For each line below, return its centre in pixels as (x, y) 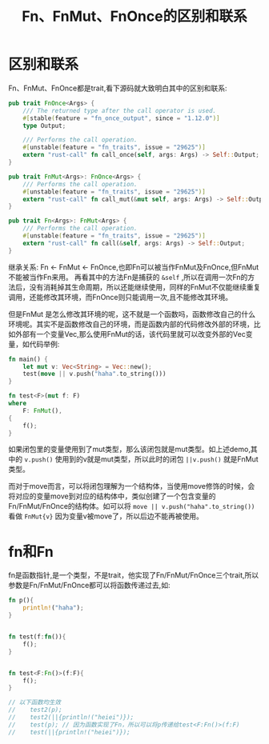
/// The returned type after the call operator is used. (120, 110)
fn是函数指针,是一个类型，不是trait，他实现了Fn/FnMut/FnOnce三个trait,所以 (133, 575)
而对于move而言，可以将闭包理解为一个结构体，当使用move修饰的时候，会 (132, 486)
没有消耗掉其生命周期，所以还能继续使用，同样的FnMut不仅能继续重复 (145, 287)
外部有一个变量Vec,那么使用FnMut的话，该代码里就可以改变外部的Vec (130, 334)
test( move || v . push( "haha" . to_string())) (94, 374)
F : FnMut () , (42, 410)
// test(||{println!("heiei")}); (69, 732)
